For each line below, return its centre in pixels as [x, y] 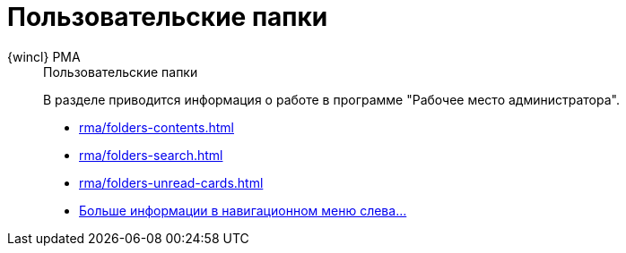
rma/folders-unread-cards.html [171, 182]
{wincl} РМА [44, 56]
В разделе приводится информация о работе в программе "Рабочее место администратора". [331, 99]
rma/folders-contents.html [156, 127]
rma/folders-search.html [151, 155]
